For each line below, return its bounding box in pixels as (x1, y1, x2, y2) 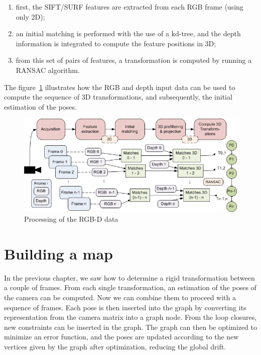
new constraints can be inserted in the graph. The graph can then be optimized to (4, 321, 257, 332)
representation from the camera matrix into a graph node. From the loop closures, (4, 312, 257, 322)
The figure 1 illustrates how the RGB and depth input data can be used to (4, 81, 235, 92)
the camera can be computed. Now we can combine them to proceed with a (4, 292, 236, 302)
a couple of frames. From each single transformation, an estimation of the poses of (4, 282, 256, 293)
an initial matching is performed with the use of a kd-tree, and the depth (16, 28, 241, 39)
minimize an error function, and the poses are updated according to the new (4, 331, 239, 342)
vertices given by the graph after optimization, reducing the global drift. (4, 341, 226, 351)
